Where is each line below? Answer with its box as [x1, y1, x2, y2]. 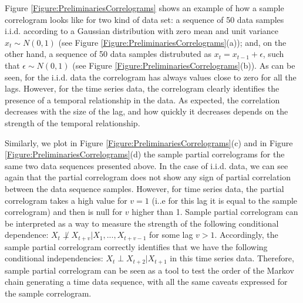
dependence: [5, 228, 49, 241]
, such [262, 48, 284, 60]
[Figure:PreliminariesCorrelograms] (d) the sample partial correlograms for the [5, 148, 285, 160]
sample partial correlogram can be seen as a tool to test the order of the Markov [5, 264, 294, 276]
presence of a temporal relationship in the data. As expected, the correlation [5, 93, 280, 106]
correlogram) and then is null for [5, 206, 123, 218]
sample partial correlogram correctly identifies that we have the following [5, 240, 268, 253]
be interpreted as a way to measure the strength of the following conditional [5, 217, 279, 229]
